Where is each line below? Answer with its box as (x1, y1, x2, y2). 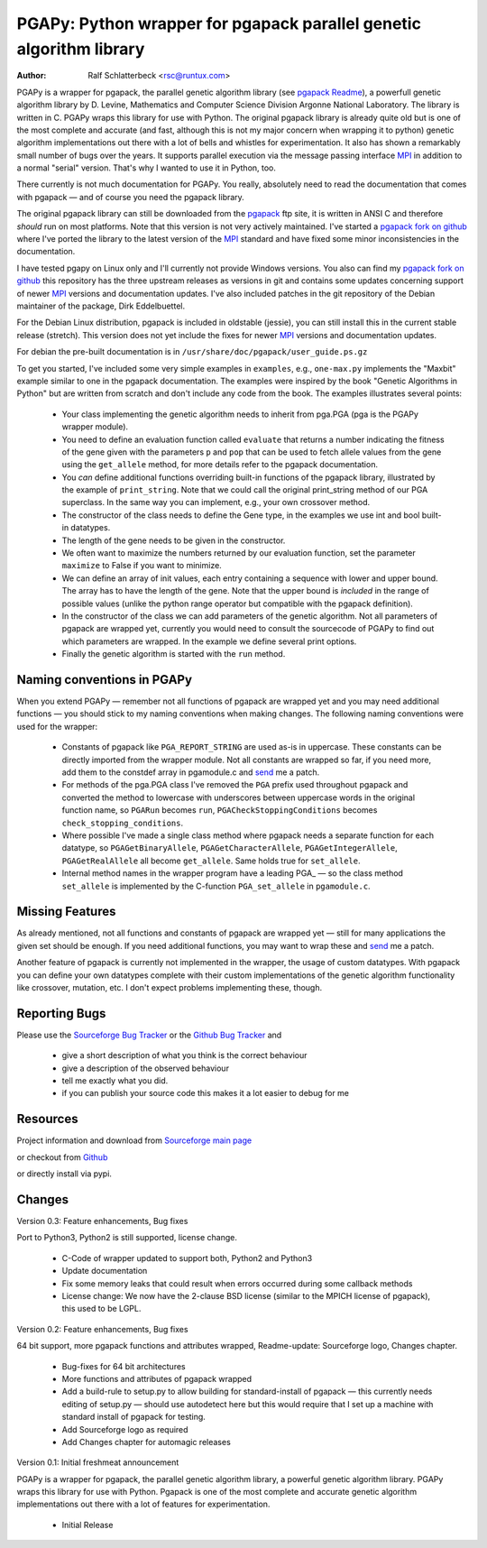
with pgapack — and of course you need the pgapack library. (16, 191, 245, 202)
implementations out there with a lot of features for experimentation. (16, 1498, 271, 1510)
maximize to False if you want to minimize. (61, 560, 223, 571)
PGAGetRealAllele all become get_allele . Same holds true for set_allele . (61, 855, 361, 866)
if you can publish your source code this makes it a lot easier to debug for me (61, 1088, 350, 1099)
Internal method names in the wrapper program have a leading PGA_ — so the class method (61, 868, 403, 879)
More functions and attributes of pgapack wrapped (61, 1373, 253, 1384)
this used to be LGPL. (61, 1304, 142, 1314)
